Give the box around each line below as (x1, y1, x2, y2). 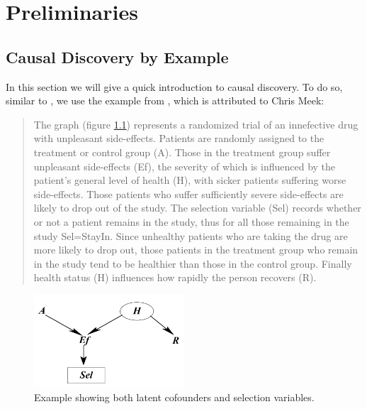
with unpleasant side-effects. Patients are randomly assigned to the (33, 131, 324, 146)
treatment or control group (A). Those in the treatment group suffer (33, 144, 331, 159)
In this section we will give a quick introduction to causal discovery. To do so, (6, 79, 343, 94)
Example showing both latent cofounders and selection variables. (34, 389, 315, 404)
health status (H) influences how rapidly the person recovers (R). (33, 270, 317, 285)
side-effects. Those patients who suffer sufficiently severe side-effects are (33, 186, 344, 201)
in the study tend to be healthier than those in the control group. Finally (33, 256, 352, 271)
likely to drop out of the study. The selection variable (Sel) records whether (33, 200, 361, 215)
